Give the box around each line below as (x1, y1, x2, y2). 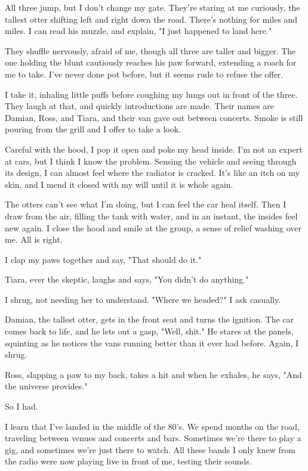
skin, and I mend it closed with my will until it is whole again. (5, 178, 233, 190)
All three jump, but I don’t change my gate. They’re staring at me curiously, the (5, 1, 300, 13)
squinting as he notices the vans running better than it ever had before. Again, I (5, 336, 299, 349)
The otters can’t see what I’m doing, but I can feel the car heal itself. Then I (5, 198, 287, 210)
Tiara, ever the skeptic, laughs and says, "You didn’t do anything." (5, 273, 249, 286)
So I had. (5, 400, 38, 413)
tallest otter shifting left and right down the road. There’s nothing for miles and (5, 13, 298, 25)
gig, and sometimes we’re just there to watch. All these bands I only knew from (5, 443, 295, 455)
